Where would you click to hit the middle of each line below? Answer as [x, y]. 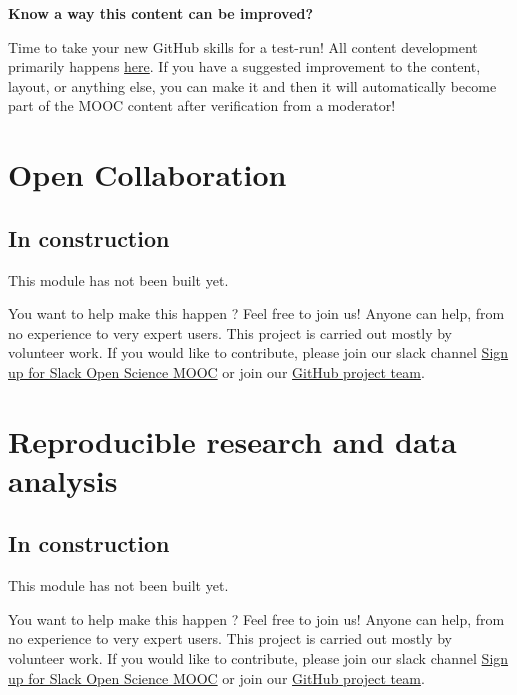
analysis [63, 479]
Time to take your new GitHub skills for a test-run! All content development [243, 46]
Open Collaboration [147, 174]
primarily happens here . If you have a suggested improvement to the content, [244, 66]
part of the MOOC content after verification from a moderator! [202, 105]
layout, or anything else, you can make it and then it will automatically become [252, 85]
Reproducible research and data [232, 440]
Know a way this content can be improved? [161, 13]
